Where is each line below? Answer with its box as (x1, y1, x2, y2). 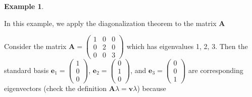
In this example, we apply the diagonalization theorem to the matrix (4, 17, 217, 28)
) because (137, 82, 166, 93)
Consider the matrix (4, 40, 67, 51)
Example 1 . (4, 1, 44, 11)
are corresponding (188, 64, 243, 75)
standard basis (4, 64, 49, 75)
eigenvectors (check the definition (4, 82, 107, 93)
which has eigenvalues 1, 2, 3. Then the (126, 40, 248, 51)
